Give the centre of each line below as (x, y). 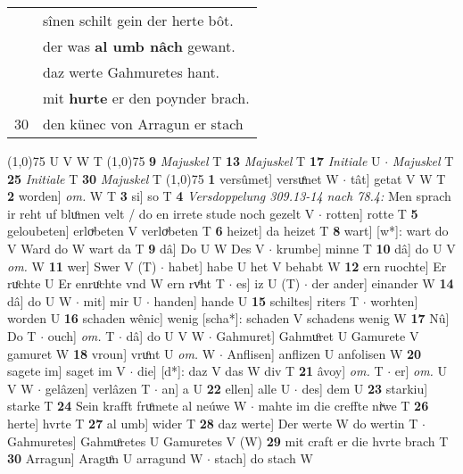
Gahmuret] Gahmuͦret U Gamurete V (318, 335)
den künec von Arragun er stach (143, 124)
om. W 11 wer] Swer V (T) (82, 266)
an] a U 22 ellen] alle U (226, 388)
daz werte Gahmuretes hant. (132, 72)
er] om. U (421, 371)
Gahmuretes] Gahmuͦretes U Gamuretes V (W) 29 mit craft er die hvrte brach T (228, 441)
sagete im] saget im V (66, 371)
